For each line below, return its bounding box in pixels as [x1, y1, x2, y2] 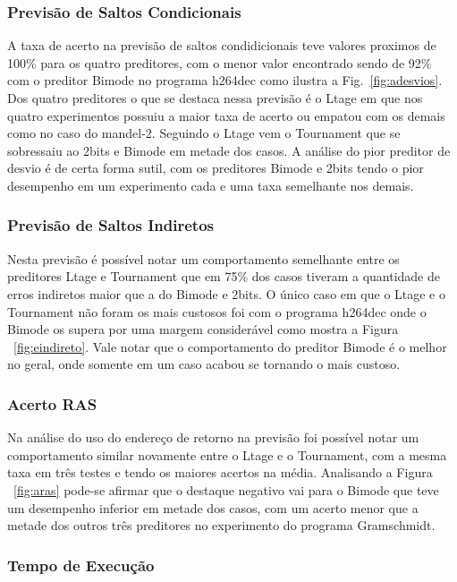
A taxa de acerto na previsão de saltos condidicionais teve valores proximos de [7, 36, 436, 55]
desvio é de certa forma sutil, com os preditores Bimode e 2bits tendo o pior [7, 158, 424, 177]
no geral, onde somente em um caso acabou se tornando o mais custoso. [7, 355, 401, 373]
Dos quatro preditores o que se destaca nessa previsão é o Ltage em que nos [7, 89, 423, 107]
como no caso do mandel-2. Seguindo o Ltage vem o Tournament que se [7, 124, 401, 142]
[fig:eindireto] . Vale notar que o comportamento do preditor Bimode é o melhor [13, 337, 447, 355]
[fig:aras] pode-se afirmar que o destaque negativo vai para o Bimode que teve [13, 480, 439, 499]
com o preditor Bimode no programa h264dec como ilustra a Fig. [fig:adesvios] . [7, 71, 443, 90]
